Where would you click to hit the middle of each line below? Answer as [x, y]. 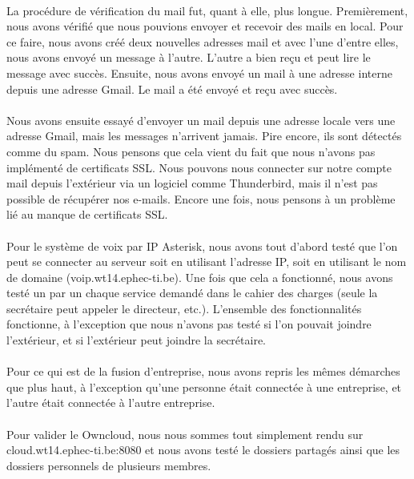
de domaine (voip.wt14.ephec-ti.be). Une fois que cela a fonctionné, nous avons [200, 277]
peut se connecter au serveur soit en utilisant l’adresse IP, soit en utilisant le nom [207, 262]
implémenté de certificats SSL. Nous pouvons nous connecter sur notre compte [199, 167]
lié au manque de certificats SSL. [87, 214]
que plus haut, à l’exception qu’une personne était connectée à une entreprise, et [204, 386]
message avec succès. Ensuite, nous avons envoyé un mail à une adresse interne [199, 72]
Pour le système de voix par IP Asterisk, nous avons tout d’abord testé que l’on [202, 246]
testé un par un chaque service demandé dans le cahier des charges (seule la [192, 293]
